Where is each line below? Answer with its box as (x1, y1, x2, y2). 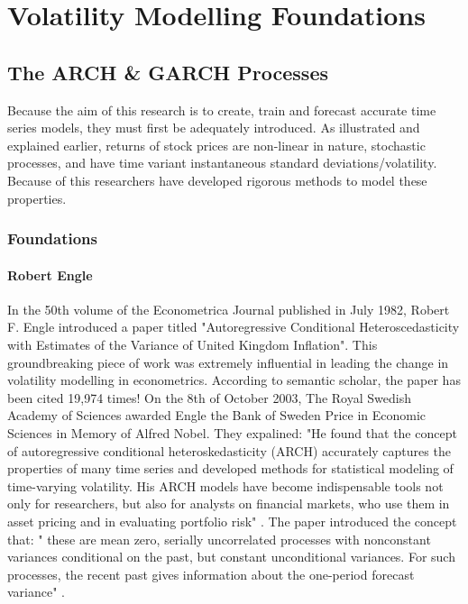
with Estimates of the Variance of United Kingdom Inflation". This (7, 334, 378, 353)
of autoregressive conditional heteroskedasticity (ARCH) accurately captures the (7, 441, 451, 460)
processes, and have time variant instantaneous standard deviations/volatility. (7, 153, 437, 172)
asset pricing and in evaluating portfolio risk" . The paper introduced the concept (7, 511, 457, 530)
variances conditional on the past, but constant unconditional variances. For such (7, 547, 455, 566)
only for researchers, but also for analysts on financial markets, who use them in (7, 494, 450, 513)
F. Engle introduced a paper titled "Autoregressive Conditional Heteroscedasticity (7, 317, 460, 336)
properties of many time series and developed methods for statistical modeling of (7, 459, 454, 478)
